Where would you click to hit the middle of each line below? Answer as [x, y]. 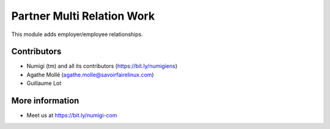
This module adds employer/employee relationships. [77, 34]
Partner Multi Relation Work [83, 16]
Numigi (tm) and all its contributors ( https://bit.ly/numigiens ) [102, 66]
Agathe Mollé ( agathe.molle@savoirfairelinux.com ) [90, 75]
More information [45, 101]
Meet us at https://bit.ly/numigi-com [72, 116]
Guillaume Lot [44, 83]
